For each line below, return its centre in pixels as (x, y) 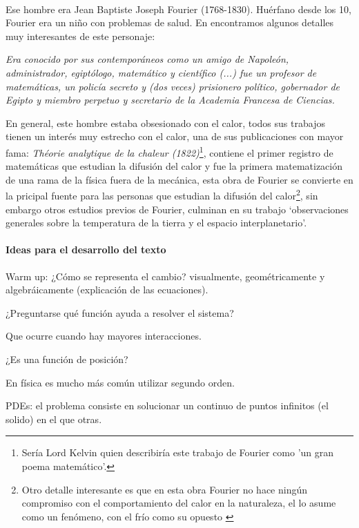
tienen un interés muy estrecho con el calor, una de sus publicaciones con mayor (175, 136)
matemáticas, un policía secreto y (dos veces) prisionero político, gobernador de (173, 86)
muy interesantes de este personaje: (80, 36)
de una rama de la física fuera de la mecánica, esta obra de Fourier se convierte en (179, 179)
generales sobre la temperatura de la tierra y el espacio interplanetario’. (156, 223)
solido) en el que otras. (54, 419)
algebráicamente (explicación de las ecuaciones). (107, 290)
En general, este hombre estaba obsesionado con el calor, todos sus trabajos (165, 123)
